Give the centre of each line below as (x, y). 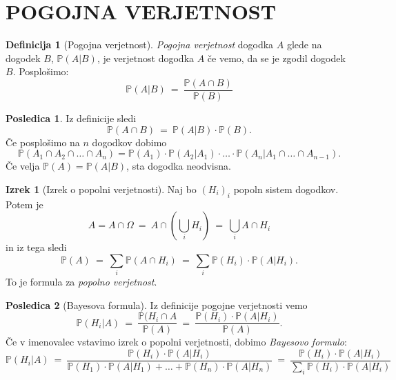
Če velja (23, 166)
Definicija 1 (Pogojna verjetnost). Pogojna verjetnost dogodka (140, 44)
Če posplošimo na (43, 142)
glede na (304, 44)
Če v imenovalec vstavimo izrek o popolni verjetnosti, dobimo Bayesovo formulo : (176, 342)
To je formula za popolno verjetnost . (81, 282)
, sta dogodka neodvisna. (179, 166)
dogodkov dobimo (129, 142)
